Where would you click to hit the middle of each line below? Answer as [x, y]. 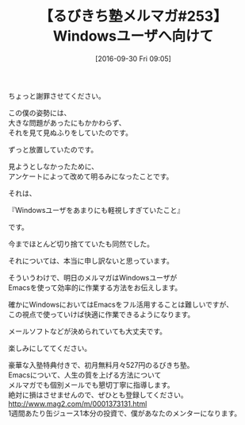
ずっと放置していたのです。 [53, 149]
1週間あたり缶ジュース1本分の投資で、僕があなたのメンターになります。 [125, 413]
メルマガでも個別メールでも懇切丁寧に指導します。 [91, 384]
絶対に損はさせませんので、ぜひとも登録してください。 [98, 395]
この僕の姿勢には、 [40, 113]
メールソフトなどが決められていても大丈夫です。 [88, 331]
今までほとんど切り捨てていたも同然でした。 [81, 244]
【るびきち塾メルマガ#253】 [133, 16]
